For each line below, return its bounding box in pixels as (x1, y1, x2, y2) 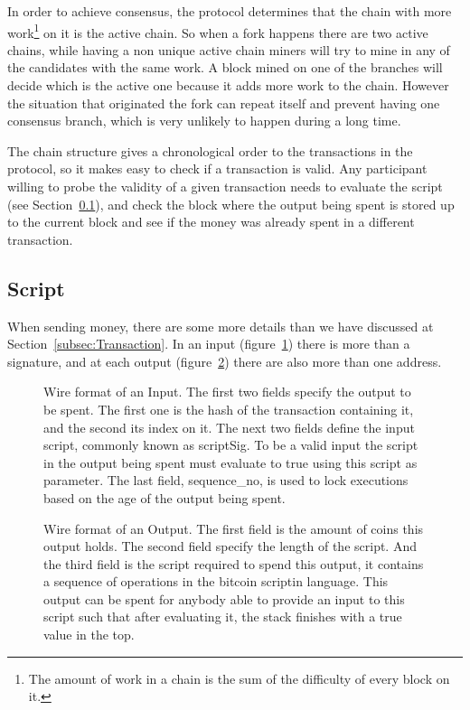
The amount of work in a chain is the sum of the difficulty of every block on (28, 668, 450, 687)
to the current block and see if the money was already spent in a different (7, 212, 415, 231)
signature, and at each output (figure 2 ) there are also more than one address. (7, 351, 442, 370)
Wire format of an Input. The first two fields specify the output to (43, 382, 411, 401)
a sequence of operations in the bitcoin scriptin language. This (43, 572, 389, 591)
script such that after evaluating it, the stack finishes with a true (43, 607, 402, 626)
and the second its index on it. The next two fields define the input (43, 417, 415, 436)
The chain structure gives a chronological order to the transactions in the (7, 141, 413, 160)
